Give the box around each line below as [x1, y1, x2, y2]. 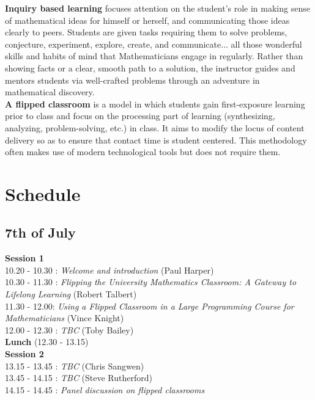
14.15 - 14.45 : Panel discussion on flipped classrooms [5, 383, 205, 396]
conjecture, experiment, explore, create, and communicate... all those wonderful [5, 37, 302, 50]
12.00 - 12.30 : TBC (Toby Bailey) [5, 323, 134, 336]
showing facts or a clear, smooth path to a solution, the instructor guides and [5, 61, 295, 74]
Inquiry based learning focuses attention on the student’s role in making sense [5, 2, 310, 14]
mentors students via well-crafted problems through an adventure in [5, 73, 260, 86]
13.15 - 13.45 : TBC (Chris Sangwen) [5, 359, 144, 372]
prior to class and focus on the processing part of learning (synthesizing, [5, 109, 275, 122]
